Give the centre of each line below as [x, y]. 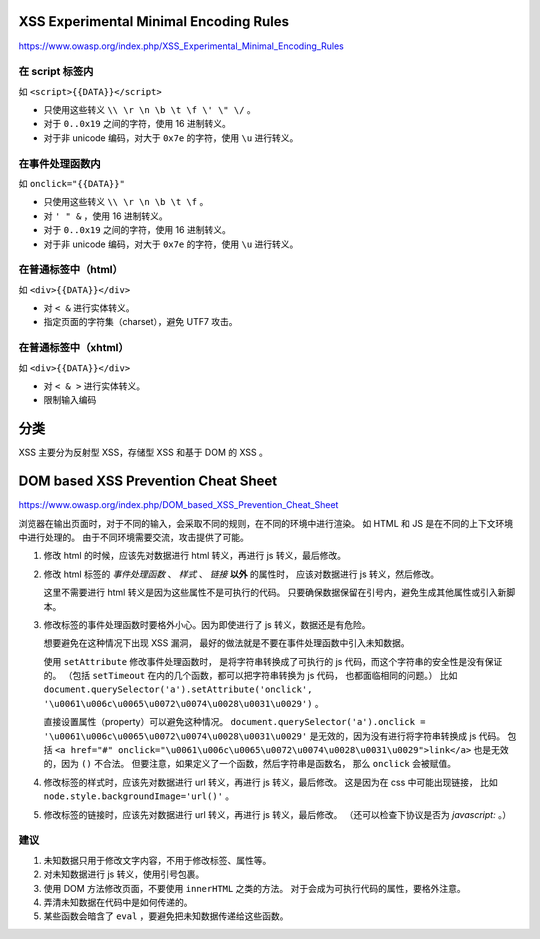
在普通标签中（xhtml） [73, 348]
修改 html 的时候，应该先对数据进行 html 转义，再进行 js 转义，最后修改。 [195, 556]
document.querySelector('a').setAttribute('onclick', [178, 689]
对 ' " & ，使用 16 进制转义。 [106, 216]
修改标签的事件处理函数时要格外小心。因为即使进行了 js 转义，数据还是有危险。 [207, 624]
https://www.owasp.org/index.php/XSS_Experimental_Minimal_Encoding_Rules [181, 46]
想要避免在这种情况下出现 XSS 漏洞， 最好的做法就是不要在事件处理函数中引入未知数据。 [226, 643]
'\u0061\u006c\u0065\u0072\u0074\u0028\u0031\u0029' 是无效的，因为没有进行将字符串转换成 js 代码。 [274, 736]
